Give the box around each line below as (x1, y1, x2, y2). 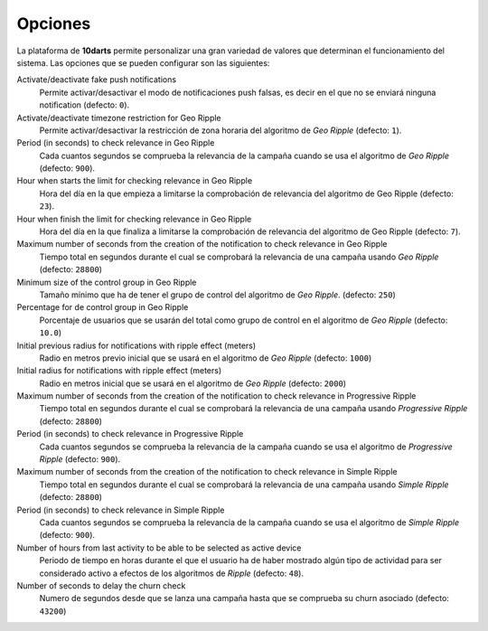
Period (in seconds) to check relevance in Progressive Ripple (16, 429, 244, 439)
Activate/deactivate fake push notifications (16, 74, 176, 85)
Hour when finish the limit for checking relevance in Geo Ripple (16, 213, 252, 224)
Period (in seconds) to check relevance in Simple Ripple (16, 504, 225, 515)
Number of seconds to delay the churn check (16, 579, 186, 591)
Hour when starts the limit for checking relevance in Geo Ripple (16, 175, 253, 186)
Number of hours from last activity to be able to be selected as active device (16, 542, 302, 553)
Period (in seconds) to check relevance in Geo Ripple (16, 137, 215, 148)
